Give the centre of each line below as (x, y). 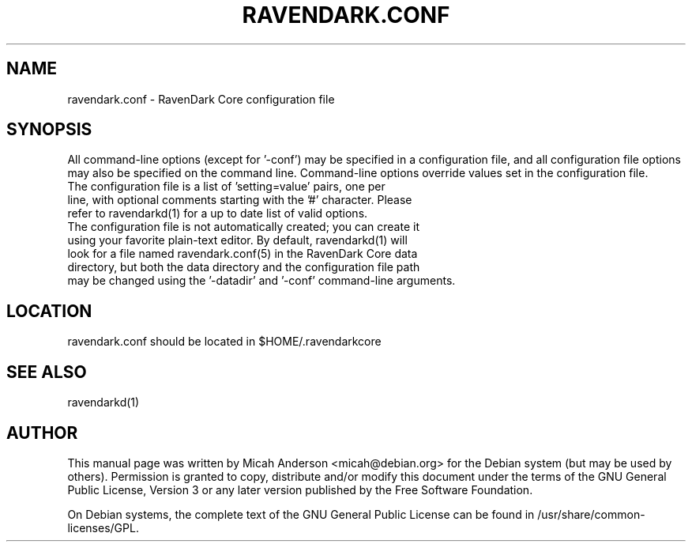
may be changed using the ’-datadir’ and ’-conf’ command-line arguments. (261, 281)
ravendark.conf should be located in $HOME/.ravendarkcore (224, 342)
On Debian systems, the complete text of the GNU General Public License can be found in (301, 514)
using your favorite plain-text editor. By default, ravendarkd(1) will (237, 240)
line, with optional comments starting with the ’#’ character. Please (240, 200)
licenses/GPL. (103, 527)
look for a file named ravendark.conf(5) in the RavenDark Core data (243, 254)
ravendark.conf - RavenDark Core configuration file (201, 99)
